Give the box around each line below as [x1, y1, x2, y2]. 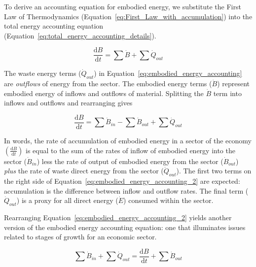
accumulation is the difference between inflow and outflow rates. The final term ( [4, 185, 249, 196]
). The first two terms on [176, 166, 252, 176]
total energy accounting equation [4, 21, 104, 31]
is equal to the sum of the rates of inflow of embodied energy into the [26, 145, 235, 155]
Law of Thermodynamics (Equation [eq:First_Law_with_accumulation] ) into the [4, 11, 253, 21]
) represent [217, 78, 250, 89]
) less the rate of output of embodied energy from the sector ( [37, 156, 223, 166]
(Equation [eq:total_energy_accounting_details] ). [4, 30, 156, 40]
